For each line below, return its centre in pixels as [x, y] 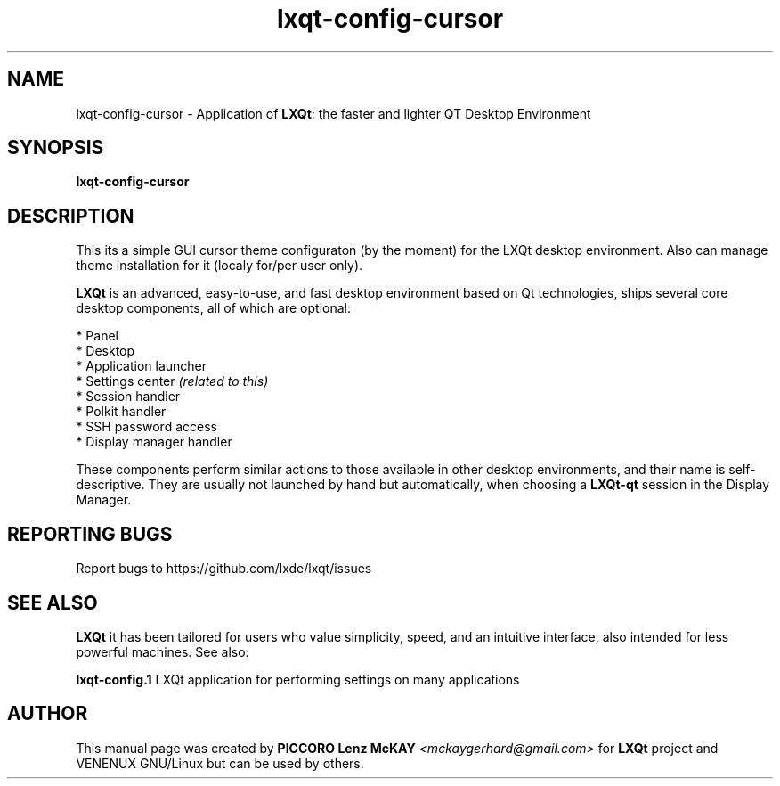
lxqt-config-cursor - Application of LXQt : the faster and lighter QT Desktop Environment [333, 113]
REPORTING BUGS [90, 534]
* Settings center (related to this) [172, 381]
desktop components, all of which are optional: [213, 308]
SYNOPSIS [56, 148]
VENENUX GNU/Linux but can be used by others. [220, 763]
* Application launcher [142, 366]
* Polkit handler [121, 412]
